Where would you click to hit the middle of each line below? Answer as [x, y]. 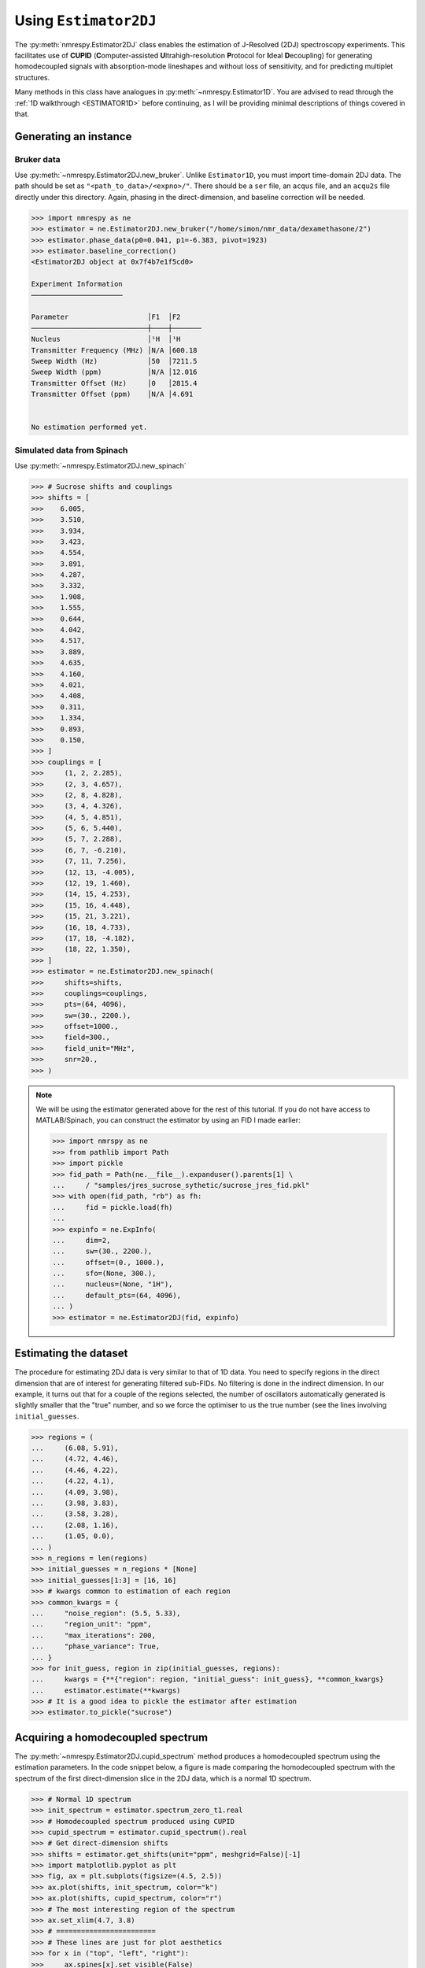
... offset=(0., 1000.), [109, 1262]
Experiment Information [77, 284]
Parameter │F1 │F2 [106, 317]
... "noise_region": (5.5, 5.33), [106, 1613]
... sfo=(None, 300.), [104, 1274]
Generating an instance [73, 137]
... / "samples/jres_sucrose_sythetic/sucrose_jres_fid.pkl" [181, 1185]
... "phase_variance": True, [96, 1646]
